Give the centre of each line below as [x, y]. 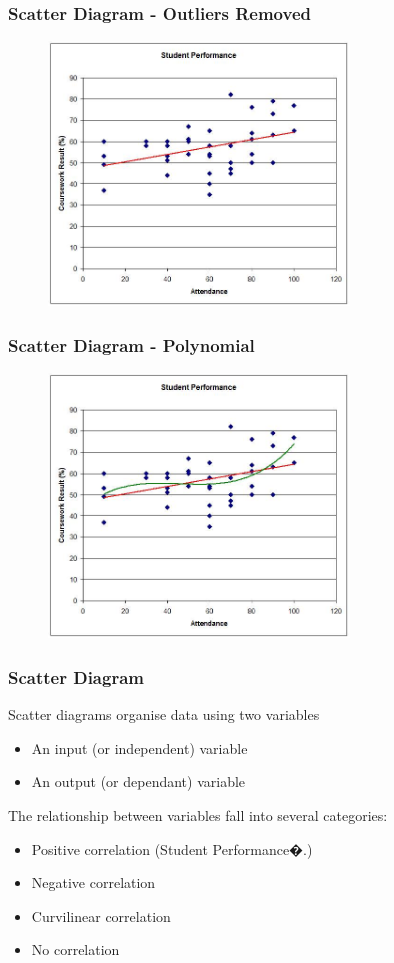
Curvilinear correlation [101, 915]
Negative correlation [93, 882]
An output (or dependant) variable [138, 781]
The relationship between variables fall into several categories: [198, 815]
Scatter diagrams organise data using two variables [164, 714]
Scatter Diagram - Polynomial [131, 344]
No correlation [75, 949]
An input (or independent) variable [139, 747]
